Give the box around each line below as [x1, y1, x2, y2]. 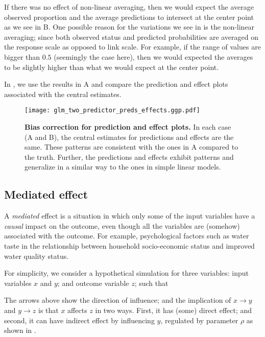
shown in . [4, 325, 36, 335]
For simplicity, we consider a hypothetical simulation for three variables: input [4, 268, 249, 278]
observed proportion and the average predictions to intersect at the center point [4, 11, 254, 22]
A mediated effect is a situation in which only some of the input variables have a [4, 210, 255, 221]
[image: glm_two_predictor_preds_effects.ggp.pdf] [25, 107, 200, 114]
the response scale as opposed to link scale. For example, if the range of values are [4, 41, 261, 52]
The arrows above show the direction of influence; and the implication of [4, 295, 231, 305]
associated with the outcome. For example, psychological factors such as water [4, 230, 249, 241]
